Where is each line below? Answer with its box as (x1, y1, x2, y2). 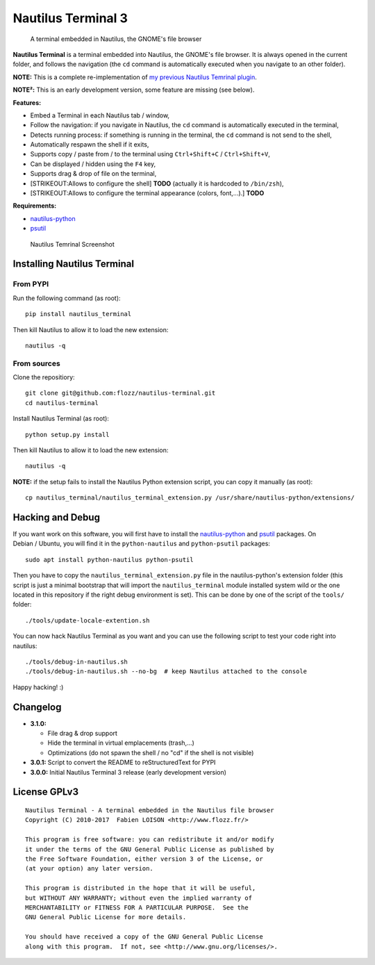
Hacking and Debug (12, 511, 101, 523)
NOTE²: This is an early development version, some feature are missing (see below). (12, 85, 255, 94)
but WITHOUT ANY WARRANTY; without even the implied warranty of (25, 893, 253, 902)
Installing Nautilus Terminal (12, 258, 135, 270)
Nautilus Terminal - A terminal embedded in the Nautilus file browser (25, 807, 274, 814)
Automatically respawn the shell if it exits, (30, 140, 149, 149)
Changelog (12, 701, 62, 713)
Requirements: (12, 201, 57, 210)
